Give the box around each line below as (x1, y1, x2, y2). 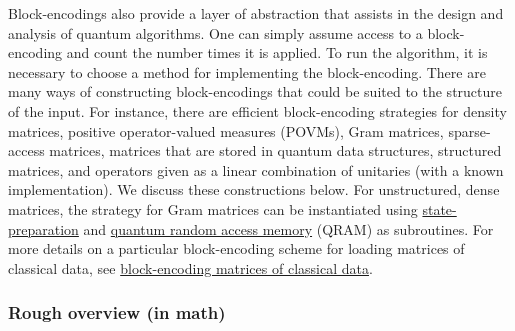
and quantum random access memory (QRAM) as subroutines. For (83, 218, 494, 239)
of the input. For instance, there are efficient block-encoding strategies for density (8, 100, 507, 121)
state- (422, 198, 457, 219)
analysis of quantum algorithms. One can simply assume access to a (8, 22, 423, 43)
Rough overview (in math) (8, 300, 226, 325)
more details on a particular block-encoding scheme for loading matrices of (8, 238, 465, 259)
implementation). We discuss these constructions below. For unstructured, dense (8, 179, 500, 200)
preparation (8, 218, 79, 239)
